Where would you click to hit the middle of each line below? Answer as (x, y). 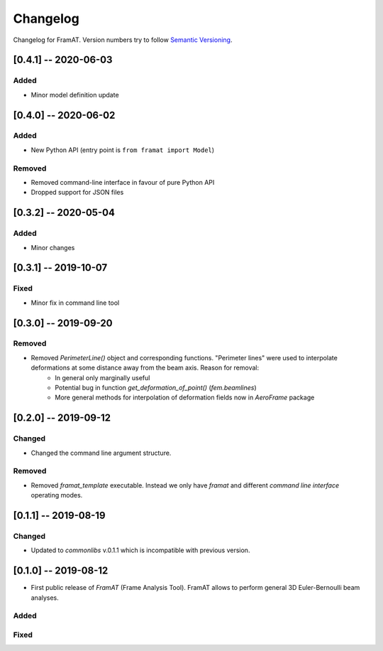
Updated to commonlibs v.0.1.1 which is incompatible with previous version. (140, 550)
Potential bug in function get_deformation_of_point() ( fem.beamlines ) (156, 388)
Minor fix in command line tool (75, 303)
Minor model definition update (75, 95)
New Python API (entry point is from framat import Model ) (123, 150)
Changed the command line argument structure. (101, 453)
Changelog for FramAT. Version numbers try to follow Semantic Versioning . (123, 40)
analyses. (45, 598)
